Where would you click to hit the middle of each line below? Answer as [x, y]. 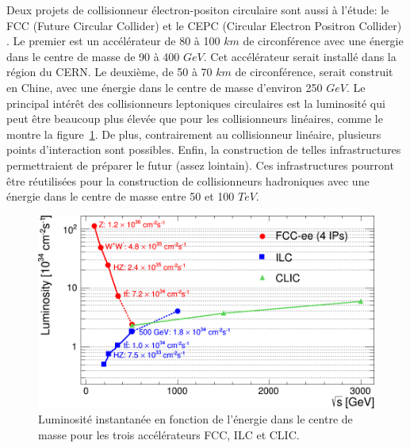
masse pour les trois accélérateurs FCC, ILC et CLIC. [169, 434]
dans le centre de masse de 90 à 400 [93, 56]
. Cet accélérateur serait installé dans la [300, 56]
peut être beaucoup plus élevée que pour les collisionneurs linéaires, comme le [195, 119]
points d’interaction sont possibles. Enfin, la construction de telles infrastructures [204, 149]
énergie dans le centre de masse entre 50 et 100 [121, 196]
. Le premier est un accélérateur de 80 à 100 [113, 41]
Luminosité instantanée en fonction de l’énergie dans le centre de [195, 419]
